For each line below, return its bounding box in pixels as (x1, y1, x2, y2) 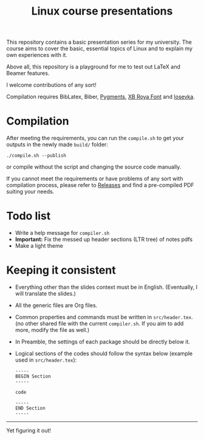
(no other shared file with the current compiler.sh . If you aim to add (15, 320, 184, 327)
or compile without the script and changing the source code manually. (6, 163, 182, 171)
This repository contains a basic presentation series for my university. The (6, 38, 192, 46)
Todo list (6, 209, 51, 223)
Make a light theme (15, 242, 64, 249)
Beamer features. (6, 70, 50, 77)
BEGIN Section (15, 373, 51, 379)
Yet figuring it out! (6, 427, 52, 434)
